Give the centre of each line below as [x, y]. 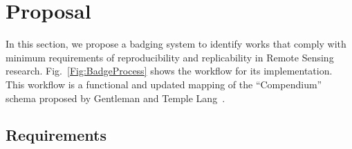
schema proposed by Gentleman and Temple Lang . [115, 98]
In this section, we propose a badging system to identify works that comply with [176, 44]
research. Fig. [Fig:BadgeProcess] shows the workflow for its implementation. [169, 71]
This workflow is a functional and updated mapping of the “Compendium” [164, 84]
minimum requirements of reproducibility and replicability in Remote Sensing [170, 57]
